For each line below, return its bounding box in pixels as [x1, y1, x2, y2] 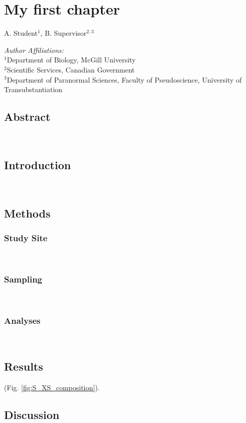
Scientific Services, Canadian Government [7, 64, 135, 75]
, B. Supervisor [40, 28, 87, 38]
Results [4, 358, 43, 374]
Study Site [4, 231, 48, 244]
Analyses [4, 314, 41, 326]
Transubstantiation [4, 84, 63, 95]
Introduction [4, 157, 71, 172]
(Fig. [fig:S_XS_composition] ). [4, 382, 100, 392]
